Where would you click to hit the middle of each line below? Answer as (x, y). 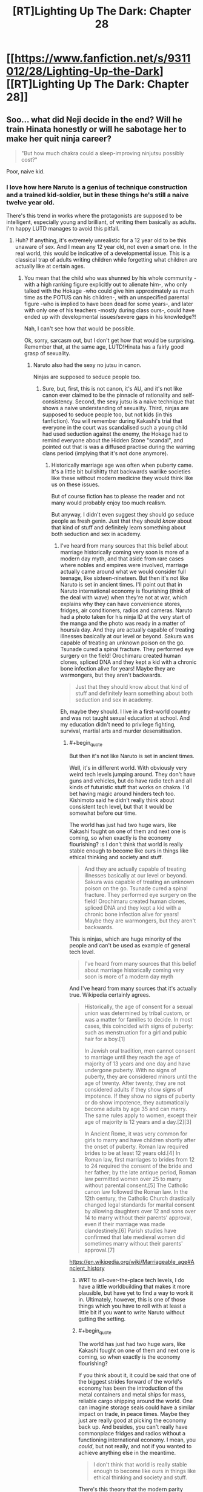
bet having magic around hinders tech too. (122, 794)
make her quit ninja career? (59, 138)
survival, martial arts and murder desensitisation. (121, 731)
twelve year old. (31, 202)
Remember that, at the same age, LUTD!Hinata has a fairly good (104, 347)
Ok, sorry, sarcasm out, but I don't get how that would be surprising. (109, 340)
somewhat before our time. (103, 813)
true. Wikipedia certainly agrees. (110, 995)
